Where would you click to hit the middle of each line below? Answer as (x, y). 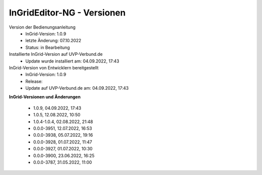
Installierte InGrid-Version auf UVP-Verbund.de (56, 54)
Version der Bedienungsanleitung (42, 27)
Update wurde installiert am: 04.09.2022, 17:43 (72, 61)
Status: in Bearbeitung (48, 47)
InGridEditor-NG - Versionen (67, 13)
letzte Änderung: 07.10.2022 (53, 41)
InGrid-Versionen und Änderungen (45, 97)
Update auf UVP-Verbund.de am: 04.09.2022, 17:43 (77, 88)
